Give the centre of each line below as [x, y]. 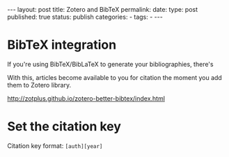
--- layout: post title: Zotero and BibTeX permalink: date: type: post [103, 9]
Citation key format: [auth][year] [55, 146]
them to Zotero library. [39, 85]
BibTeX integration [62, 45]
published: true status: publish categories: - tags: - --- [85, 17]
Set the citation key [64, 127]
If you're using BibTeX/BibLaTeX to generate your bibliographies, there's [110, 64]
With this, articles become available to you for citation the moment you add [115, 77]
